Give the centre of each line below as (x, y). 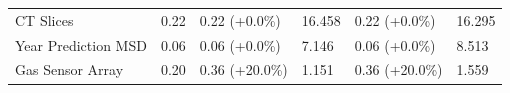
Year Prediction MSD (81, 44)
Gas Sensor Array (69, 69)
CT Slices (44, 19)
